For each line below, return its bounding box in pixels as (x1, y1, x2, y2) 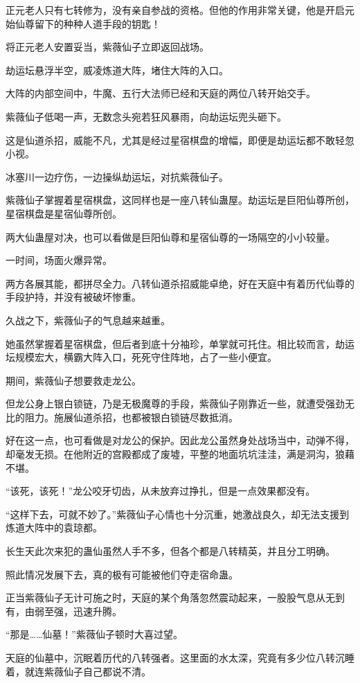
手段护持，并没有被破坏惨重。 (6, 290, 141, 304)
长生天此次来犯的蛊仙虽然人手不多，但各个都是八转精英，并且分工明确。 (6, 544, 335, 558)
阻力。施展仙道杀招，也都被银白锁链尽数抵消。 (24, 409, 238, 424)
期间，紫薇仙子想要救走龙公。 (6, 373, 141, 387)
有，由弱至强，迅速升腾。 (6, 603, 122, 618)
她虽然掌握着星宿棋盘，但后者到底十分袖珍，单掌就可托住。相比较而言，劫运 (6, 336, 354, 351)
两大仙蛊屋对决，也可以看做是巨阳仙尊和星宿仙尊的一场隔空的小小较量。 (6, 229, 335, 244)
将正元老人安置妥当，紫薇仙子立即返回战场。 (6, 39, 209, 54)
